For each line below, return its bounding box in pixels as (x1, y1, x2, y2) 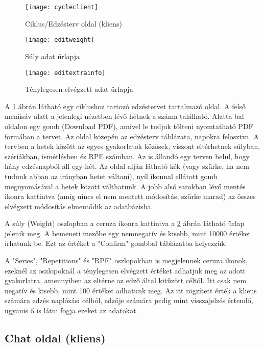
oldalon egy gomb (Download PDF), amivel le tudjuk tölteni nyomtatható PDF (5, 120, 253, 131)
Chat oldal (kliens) (5, 330, 106, 346)
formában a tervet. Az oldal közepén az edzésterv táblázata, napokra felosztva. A (5, 131, 259, 141)
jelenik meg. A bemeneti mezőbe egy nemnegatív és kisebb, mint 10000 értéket (5, 228, 251, 238)
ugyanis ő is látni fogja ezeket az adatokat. (5, 305, 138, 316)
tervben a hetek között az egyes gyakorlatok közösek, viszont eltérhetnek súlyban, (5, 141, 260, 152)
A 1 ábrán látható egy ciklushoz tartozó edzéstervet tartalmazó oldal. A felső (5, 101, 246, 111)
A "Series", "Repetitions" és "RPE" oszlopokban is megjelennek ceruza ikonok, (5, 255, 248, 266)
